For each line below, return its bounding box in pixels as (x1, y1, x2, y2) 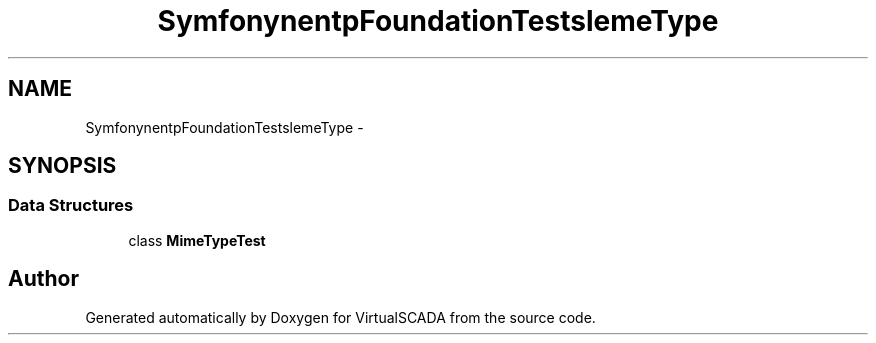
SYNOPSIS (8, 153, 117, 179)
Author (8, 266, 79, 292)
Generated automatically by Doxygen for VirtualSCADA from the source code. (85, 308, 596, 326)
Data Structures (8, 195, 134, 216)
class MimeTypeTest (128, 231, 266, 249)
